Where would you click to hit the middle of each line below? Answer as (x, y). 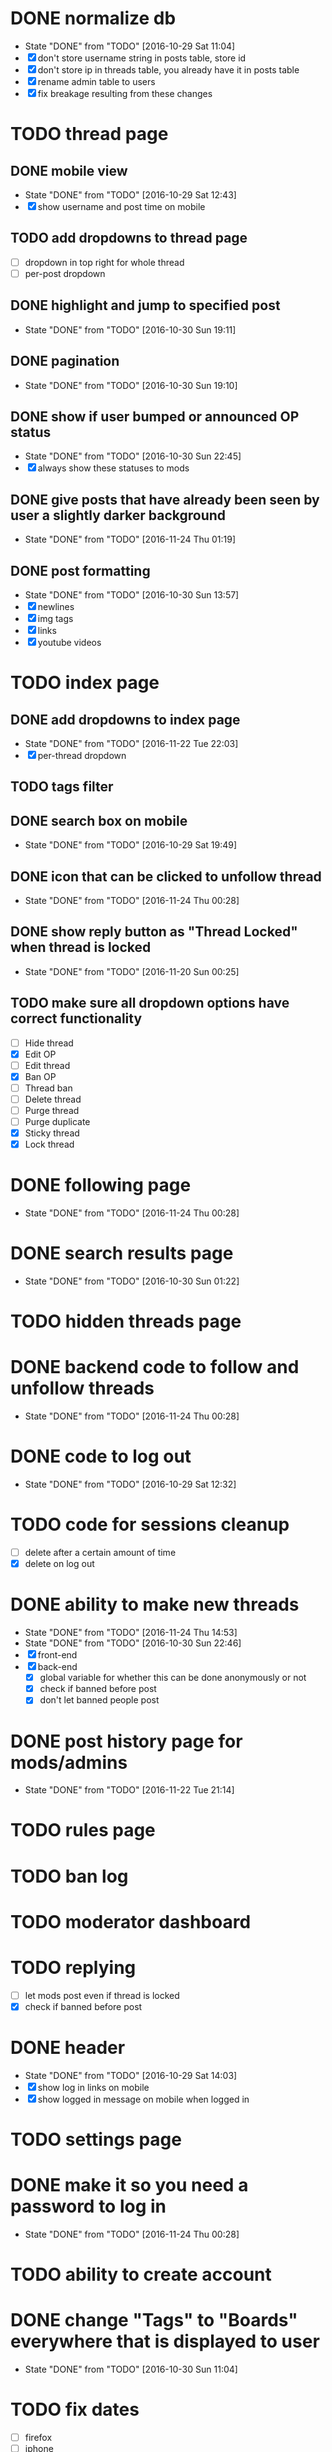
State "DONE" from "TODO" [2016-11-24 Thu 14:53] (131, 1633)
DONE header (68, 2048)
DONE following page (101, 1185)
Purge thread (52, 1110)
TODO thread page (89, 134)
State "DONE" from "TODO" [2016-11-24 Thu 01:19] (130, 539)
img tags (55, 618)
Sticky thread (52, 1133)
